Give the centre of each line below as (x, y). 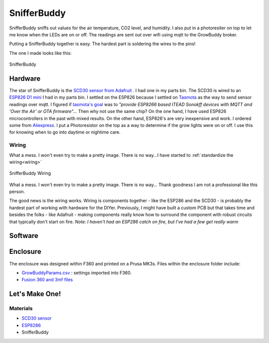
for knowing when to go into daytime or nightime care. (65, 132)
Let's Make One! (35, 294)
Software (24, 236)
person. (17, 192)
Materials (21, 309)
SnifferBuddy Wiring (30, 173)
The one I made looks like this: (40, 53)
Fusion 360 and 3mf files (47, 280)
